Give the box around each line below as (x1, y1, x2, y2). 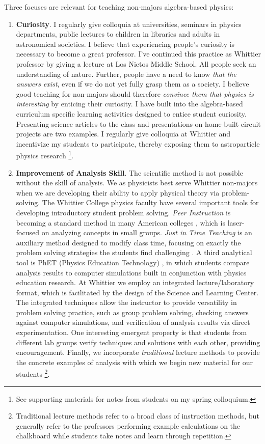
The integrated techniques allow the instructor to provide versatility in (16, 297, 237, 308)
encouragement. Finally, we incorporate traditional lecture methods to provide (16, 347, 260, 357)
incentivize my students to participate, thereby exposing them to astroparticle (16, 138, 260, 149)
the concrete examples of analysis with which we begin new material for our (16, 356, 253, 367)
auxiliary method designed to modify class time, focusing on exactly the (16, 237, 241, 247)
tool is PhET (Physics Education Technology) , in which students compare (16, 257, 250, 267)
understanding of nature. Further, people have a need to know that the (16, 68, 236, 79)
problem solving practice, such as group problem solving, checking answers (16, 307, 249, 317)
